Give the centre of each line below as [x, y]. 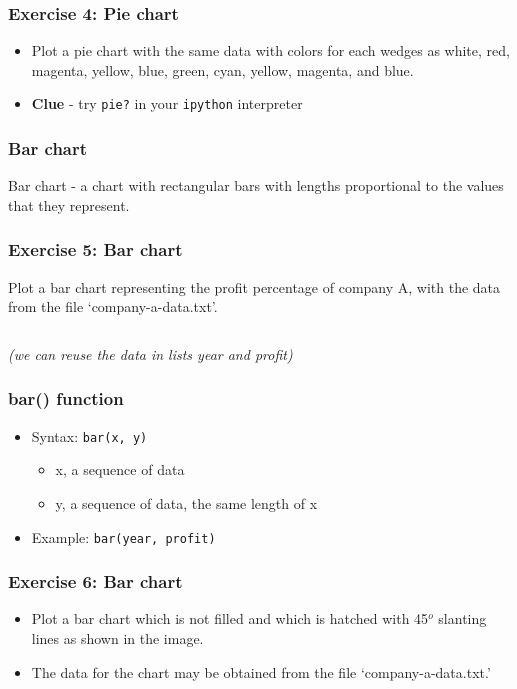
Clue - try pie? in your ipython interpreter [167, 103]
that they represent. [69, 204]
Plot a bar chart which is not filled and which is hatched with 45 [230, 618]
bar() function [66, 398]
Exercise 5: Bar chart [95, 249]
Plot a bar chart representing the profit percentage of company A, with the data [254, 286]
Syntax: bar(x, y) [89, 435]
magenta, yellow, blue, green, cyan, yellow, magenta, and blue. [222, 69]
